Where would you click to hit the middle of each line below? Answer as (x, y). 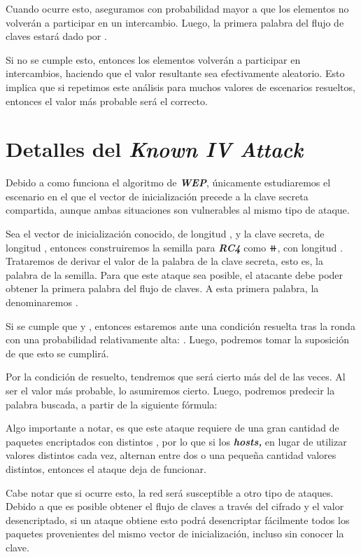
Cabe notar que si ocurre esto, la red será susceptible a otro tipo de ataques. (170, 492)
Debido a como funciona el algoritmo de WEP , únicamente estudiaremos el (168, 183)
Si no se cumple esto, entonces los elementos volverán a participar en (153, 59)
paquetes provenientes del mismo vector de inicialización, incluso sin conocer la (175, 534)
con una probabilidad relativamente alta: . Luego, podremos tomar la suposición (178, 339)
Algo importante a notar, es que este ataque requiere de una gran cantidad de (172, 428)
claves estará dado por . (56, 36)
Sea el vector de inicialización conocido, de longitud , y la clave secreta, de (165, 234)
